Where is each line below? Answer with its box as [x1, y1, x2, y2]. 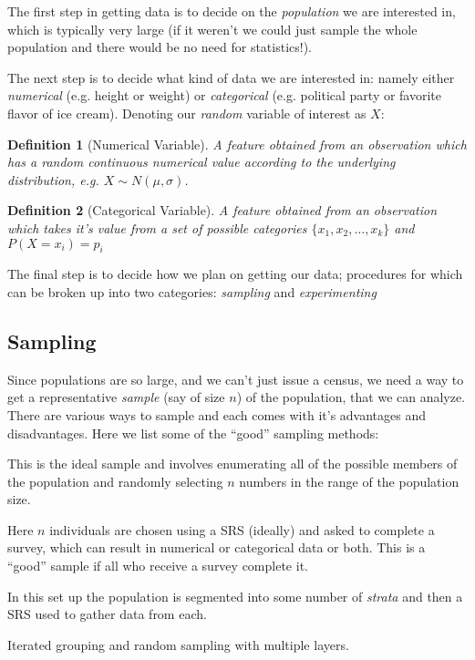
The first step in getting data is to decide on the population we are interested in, [7, 2, 456, 20]
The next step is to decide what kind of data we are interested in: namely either [7, 67, 455, 87]
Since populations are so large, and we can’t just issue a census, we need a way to [7, 369, 464, 388]
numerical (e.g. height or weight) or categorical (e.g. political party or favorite [7, 86, 442, 105]
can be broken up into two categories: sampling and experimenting [7, 282, 377, 301]
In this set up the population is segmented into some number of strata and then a [7, 586, 463, 605]
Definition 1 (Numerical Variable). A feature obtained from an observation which [7, 134, 467, 153]
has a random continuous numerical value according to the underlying [7, 152, 396, 171]
